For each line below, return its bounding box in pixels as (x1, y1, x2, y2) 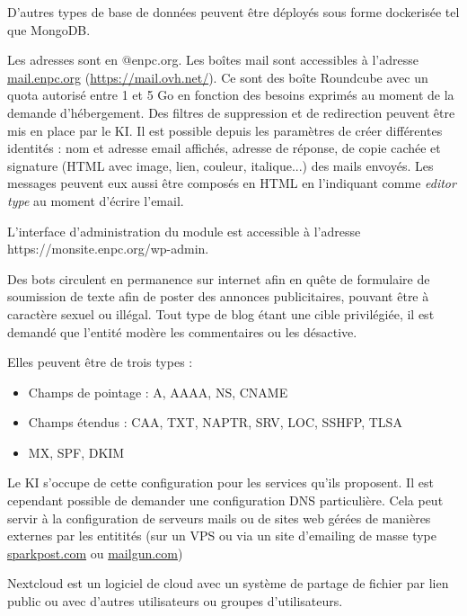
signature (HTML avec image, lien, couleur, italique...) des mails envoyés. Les (7, 156, 434, 174)
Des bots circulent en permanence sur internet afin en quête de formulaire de (7, 269, 430, 288)
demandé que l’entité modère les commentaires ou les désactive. (7, 322, 357, 341)
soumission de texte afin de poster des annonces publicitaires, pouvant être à (7, 287, 429, 306)
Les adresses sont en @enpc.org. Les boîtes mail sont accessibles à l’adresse (7, 50, 419, 69)
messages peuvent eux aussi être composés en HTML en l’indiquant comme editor (7, 174, 456, 192)
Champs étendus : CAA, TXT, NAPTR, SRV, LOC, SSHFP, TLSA (28, 413, 402, 432)
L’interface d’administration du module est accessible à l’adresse (7, 221, 361, 240)
